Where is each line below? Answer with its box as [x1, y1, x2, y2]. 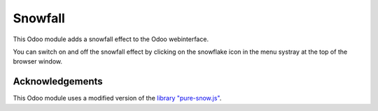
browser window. [13, 57, 63, 66]
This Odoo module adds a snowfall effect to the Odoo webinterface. [13, 35, 209, 43]
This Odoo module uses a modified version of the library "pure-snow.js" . [13, 94, 222, 103]
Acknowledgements [13, 75, 103, 87]
